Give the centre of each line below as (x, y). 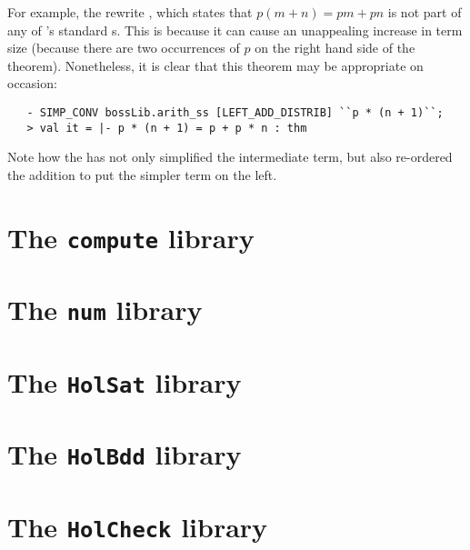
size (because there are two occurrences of (124, 48)
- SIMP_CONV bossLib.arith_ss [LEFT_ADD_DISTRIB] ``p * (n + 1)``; (235, 112)
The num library (105, 310)
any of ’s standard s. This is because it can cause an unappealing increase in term (235, 30)
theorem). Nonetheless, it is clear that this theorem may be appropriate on (215, 65)
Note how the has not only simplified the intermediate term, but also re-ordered (230, 157)
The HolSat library (125, 381)
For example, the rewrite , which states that (130, 12)
